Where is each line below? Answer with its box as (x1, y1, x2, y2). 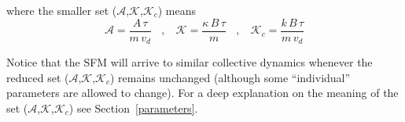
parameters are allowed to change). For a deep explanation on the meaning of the (6, 84, 399, 101)
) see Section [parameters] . (68, 99, 198, 116)
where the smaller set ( (6, 2, 117, 18)
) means (157, 2, 197, 18)
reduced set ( (6, 69, 69, 85)
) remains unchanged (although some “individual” (110, 69, 351, 85)
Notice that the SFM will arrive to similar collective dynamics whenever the (6, 54, 373, 70)
